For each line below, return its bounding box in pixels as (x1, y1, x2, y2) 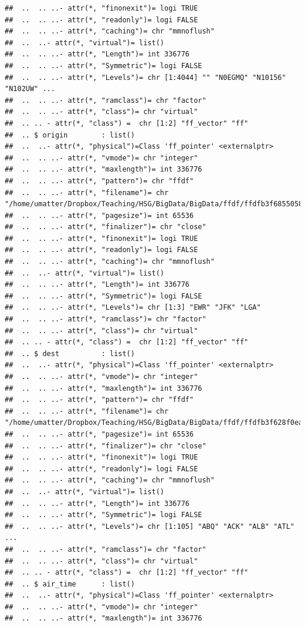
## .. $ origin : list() (5, 130, 135, 139)
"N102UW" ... (5, 85, 55, 93)
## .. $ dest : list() (5, 349, 135, 358)
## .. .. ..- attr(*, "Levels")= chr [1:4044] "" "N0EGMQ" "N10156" (5, 73, 286, 82)
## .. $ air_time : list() (5, 579, 135, 588)
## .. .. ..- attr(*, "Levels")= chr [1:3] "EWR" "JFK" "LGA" (5, 303, 261, 312)
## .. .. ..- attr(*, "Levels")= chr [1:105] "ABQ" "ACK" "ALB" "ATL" (5, 522, 294, 531)
